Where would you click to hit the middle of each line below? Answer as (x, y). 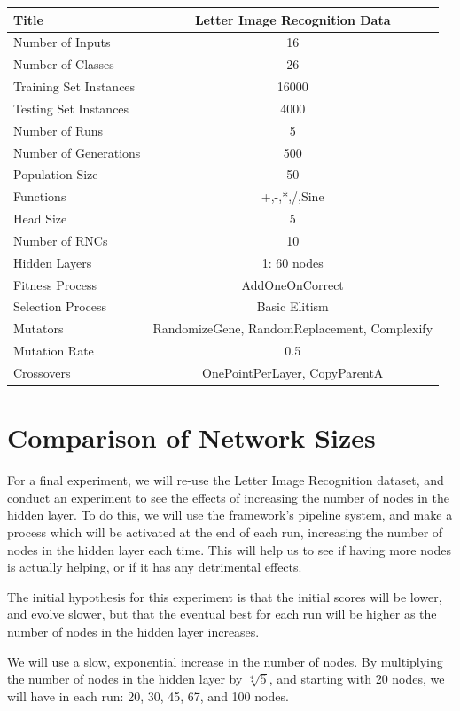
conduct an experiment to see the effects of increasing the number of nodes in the (228, 497)
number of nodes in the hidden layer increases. (133, 631)
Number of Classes (64, 64)
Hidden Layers (53, 262)
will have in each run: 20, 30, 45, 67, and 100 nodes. (148, 695)
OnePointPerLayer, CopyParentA (293, 372)
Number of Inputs (62, 42)
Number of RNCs (61, 240)
